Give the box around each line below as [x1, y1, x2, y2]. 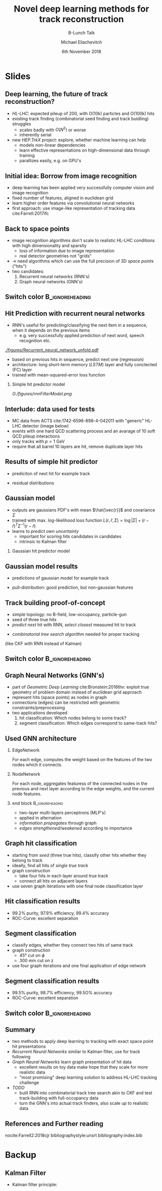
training [19, 153, 35, 158]
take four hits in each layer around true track [19, 873, 108, 879]
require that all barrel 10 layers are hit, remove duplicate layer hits [12, 443, 143, 450]
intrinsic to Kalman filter [19, 539, 67, 544]
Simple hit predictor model [12, 381, 65, 387]
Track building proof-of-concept [5, 598, 106, 607]
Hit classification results [5, 897, 81, 905]
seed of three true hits [12, 616, 57, 622]
